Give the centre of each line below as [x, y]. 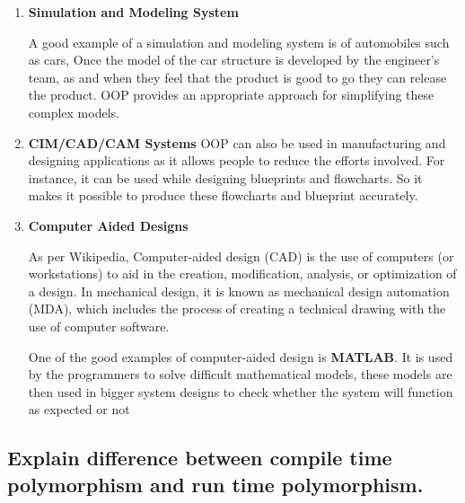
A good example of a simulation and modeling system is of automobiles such [239, 42]
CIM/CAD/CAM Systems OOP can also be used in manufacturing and [237, 142]
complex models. [74, 112]
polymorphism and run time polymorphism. [215, 484]
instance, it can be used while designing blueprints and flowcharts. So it [225, 177]
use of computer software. [99, 326]
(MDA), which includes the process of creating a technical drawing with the [237, 309]
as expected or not [79, 409]
